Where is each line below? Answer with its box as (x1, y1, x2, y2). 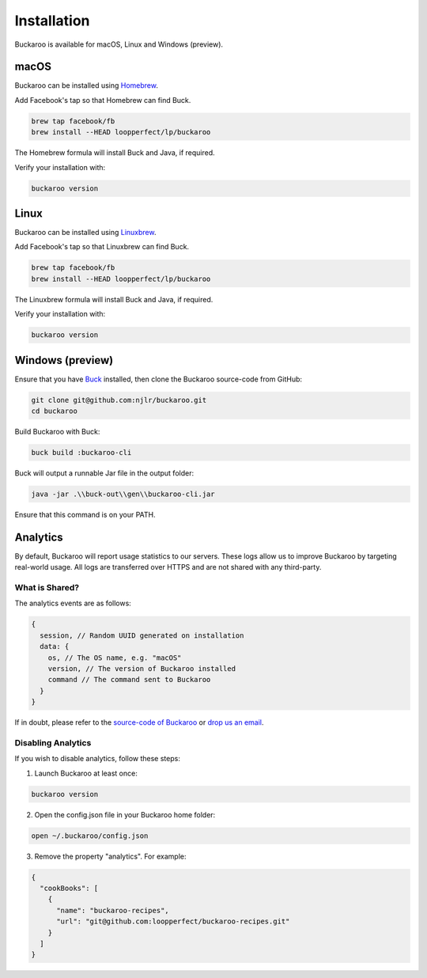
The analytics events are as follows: (14, 598, 132, 608)
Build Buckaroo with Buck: (14, 427, 100, 437)
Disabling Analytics (14, 737, 92, 748)
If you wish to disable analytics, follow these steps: (14, 754, 181, 764)
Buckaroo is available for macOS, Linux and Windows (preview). (14, 40, 224, 49)
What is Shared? (14, 582, 79, 593)
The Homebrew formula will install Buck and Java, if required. (14, 148, 215, 157)
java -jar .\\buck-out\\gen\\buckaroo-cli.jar (31, 490, 215, 498)
